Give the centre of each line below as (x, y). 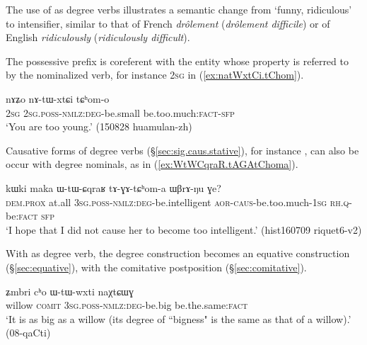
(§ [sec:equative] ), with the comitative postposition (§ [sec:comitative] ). (156, 267)
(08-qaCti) (28, 333)
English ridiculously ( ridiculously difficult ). (98, 37)
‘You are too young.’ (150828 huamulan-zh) (99, 126)
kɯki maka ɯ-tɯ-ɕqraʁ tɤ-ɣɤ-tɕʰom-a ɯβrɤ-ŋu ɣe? (113, 187)
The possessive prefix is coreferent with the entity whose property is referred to (177, 61)
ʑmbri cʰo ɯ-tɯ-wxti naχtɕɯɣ (70, 291)
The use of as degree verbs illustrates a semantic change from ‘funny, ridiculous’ (179, 9)
